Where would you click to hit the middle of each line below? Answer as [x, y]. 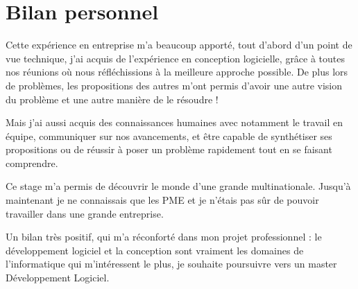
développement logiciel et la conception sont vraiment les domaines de [155, 250]
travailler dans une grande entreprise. [85, 213]
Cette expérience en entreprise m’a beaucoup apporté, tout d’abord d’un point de [179, 45]
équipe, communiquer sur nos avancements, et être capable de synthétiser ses [169, 135]
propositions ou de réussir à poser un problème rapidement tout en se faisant [169, 149]
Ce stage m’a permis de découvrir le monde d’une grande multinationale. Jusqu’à [178, 186]
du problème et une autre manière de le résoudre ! [112, 99]
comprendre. [32, 163]
